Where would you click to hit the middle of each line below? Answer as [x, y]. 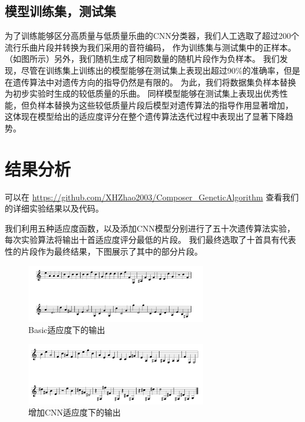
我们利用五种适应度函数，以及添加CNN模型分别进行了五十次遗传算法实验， [150, 228]
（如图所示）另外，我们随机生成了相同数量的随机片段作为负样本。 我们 [142, 59]
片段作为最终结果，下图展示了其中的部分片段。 [112, 251]
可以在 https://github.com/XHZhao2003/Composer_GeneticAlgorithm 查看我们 [152, 197]
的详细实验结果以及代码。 [54, 208]
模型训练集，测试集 [60, 11]
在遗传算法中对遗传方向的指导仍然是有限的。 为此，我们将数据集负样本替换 [150, 82]
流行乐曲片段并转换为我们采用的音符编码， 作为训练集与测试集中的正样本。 [150, 47]
